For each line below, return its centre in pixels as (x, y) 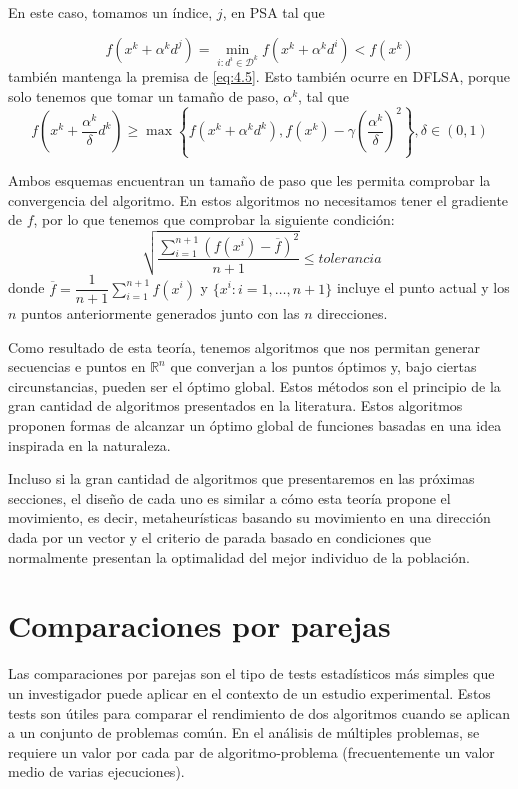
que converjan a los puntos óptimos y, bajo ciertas (323, 366)
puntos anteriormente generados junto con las (160, 313)
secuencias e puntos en (77, 366)
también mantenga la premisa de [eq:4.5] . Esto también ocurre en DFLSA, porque (259, 76)
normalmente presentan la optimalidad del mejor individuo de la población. (239, 556)
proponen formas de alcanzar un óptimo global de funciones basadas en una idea (255, 425)
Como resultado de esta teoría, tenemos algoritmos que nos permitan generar (244, 346)
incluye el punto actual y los (423, 287)
